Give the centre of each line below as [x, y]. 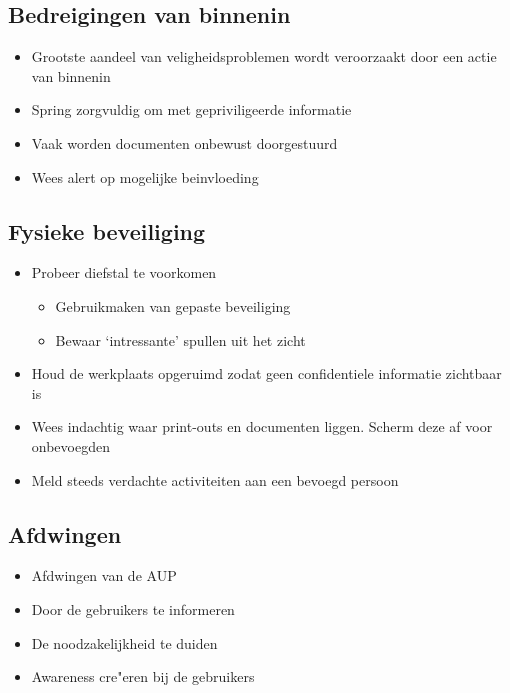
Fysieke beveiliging [107, 230]
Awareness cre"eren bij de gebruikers [143, 676]
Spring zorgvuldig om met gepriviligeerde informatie [191, 109]
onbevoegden [70, 445]
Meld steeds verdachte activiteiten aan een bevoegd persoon [215, 479]
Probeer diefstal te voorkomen [124, 272]
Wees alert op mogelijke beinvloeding [145, 176]
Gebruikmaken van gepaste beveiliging [173, 305]
